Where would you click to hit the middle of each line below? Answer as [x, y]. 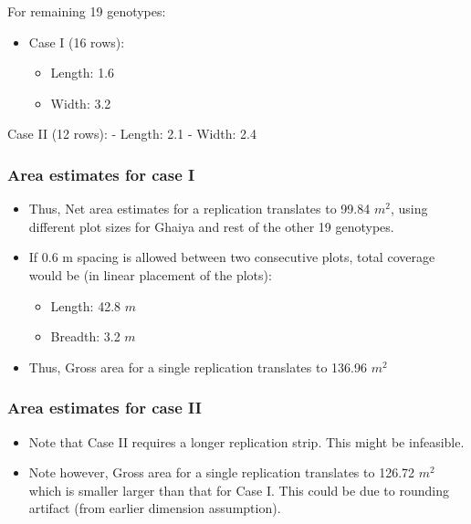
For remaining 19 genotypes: [87, 11]
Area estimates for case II [105, 408]
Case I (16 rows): [77, 42]
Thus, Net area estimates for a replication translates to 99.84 [199, 209]
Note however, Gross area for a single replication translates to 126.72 [222, 472]
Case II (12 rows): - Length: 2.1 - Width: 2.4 [132, 134]
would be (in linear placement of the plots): [150, 274]
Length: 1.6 [83, 73]
